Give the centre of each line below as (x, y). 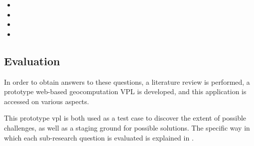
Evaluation (32, 61)
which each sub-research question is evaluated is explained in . (99, 137)
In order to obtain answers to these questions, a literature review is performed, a (127, 81)
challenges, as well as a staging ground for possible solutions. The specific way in (127, 127)
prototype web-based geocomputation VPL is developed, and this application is (125, 91)
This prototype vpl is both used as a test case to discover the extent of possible (125, 118)
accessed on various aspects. (47, 101)
